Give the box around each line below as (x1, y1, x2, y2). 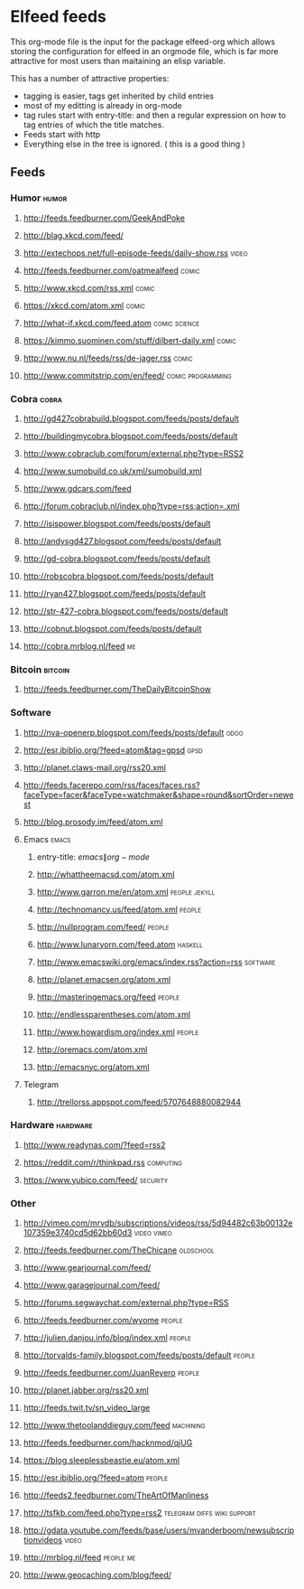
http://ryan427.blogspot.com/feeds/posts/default (23, 588, 207, 598)
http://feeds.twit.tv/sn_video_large (23, 1403, 151, 1414)
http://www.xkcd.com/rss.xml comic (23, 282, 155, 293)
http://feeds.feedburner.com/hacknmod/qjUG (23, 1437, 193, 1448)
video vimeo (134, 1227, 172, 1238)
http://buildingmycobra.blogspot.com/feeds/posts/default (23, 430, 238, 441)
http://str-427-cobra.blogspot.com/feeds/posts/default (23, 606, 229, 616)
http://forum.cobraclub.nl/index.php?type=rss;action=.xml (23, 500, 240, 512)
